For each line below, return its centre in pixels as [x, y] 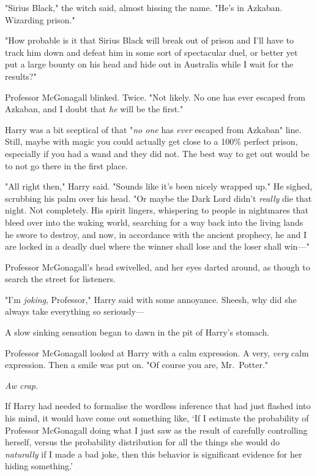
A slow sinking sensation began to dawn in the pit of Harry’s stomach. [137, 332]
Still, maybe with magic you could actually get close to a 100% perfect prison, [151, 141]
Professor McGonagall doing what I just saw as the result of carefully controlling [156, 430]
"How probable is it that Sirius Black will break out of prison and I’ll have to [150, 40]
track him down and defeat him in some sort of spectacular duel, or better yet [151, 52]
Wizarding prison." [40, 19]
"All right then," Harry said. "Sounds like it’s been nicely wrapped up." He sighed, [159, 186]
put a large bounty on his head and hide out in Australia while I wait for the [149, 64]
